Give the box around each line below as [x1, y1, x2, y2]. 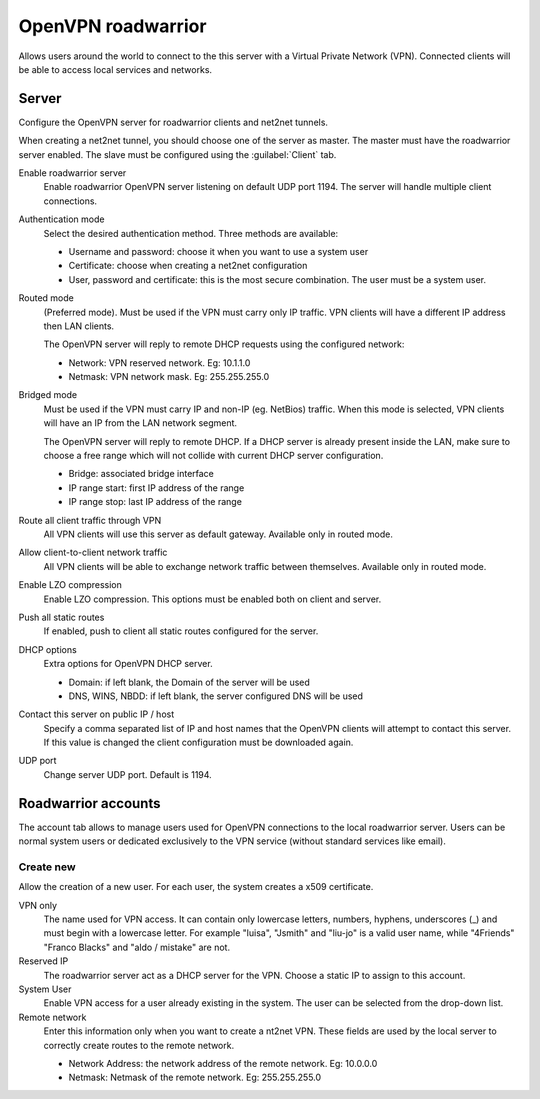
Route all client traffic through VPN [18, 514, 162, 526]
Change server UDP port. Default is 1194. [43, 768, 212, 780]
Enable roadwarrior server [18, 167, 127, 179]
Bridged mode [18, 389, 78, 401]
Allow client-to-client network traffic [18, 546, 168, 559]
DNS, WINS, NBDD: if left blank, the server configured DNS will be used [68, 690, 364, 702]
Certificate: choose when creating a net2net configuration [68, 260, 308, 272]
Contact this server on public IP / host [18, 708, 175, 720]
